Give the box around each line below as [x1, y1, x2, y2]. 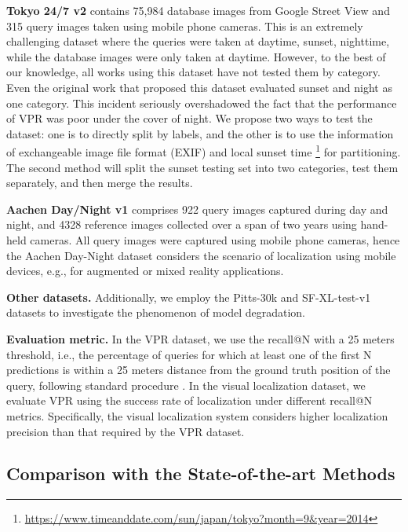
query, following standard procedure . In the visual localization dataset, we [6, 376, 366, 393]
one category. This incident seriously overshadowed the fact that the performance [6, 94, 397, 111]
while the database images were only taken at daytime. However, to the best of [6, 48, 386, 64]
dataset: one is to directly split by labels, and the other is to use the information [6, 125, 394, 141]
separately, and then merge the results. [6, 174, 193, 191]
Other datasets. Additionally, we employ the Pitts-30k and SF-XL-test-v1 [6, 288, 371, 305]
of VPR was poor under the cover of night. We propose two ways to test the [6, 110, 373, 127]
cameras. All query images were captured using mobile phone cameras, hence [30, 231, 400, 248]
